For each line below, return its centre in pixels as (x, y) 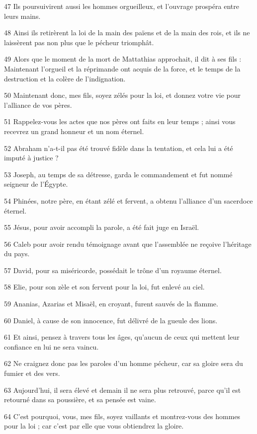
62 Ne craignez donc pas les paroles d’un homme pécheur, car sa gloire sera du (124, 363)
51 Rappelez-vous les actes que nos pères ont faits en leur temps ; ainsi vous (120, 121)
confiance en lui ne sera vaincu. (51, 346)
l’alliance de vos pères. (38, 105)
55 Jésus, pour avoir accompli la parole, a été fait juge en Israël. (102, 227)
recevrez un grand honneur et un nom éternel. (74, 131)
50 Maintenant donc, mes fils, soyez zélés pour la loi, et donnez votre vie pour (122, 95)
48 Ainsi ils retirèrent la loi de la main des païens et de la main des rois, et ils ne (127, 33)
